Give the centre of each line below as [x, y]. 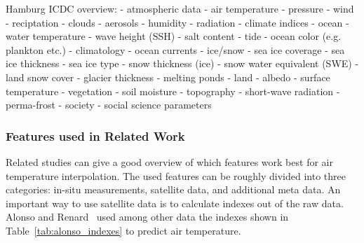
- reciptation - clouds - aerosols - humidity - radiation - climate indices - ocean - [177, 22]
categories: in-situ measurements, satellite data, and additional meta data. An [173, 189]
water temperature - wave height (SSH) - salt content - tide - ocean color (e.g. [174, 36]
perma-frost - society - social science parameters [109, 105]
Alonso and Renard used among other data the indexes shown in [147, 217]
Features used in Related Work [95, 136]
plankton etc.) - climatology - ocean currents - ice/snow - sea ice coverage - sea [175, 49]
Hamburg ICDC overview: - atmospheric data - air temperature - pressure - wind [180, 8]
